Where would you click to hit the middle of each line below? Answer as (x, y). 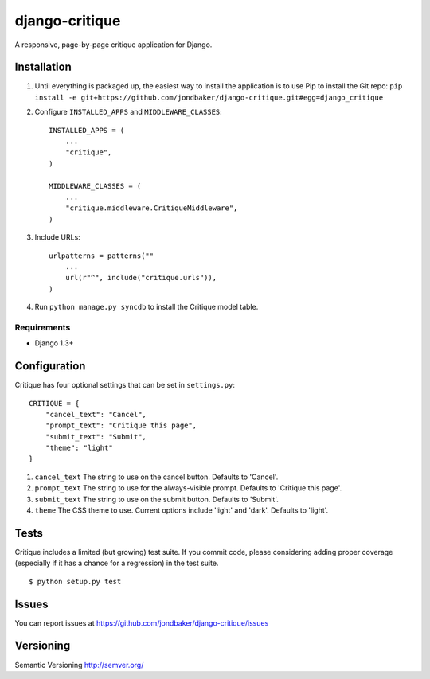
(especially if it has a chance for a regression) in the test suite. (117, 563)
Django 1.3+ (54, 343)
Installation (43, 67)
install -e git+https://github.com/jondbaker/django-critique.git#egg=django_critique (209, 97)
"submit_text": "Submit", (96, 437)
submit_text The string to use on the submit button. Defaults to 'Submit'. (156, 499)
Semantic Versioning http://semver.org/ (79, 665)
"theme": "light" (79, 448)
